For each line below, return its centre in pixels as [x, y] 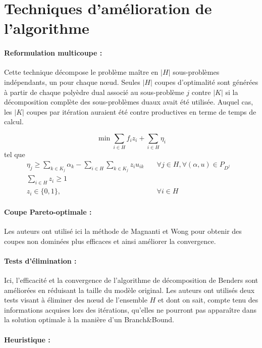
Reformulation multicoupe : [53, 53]
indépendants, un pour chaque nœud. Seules [72, 82]
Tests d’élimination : [40, 260]
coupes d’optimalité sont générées [206, 82]
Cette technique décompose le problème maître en [81, 72]
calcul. [14, 121]
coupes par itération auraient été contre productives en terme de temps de [141, 111]
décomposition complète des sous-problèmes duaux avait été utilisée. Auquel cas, [129, 102]
